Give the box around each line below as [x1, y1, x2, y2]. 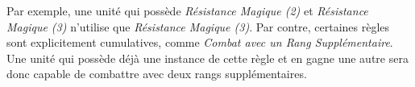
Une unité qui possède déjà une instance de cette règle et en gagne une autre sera [6, 49, 409, 66]
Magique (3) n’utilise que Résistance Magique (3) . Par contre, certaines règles [6, 18, 390, 35]
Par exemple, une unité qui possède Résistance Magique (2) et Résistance [6, 2, 368, 19]
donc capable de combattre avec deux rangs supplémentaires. [6, 65, 307, 82]
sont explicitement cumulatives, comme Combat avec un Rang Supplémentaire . [6, 34, 393, 51]
